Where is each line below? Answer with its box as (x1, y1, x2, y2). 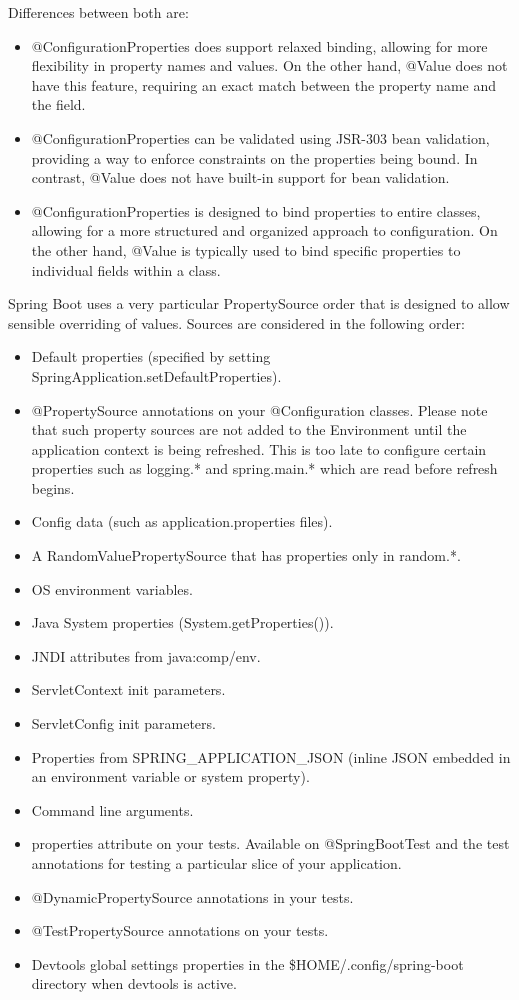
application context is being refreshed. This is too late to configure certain (31, 438, 487, 459)
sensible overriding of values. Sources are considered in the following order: (8, 312, 465, 333)
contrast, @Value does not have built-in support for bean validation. (31, 167, 450, 188)
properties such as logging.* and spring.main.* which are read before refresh (31, 458, 498, 479)
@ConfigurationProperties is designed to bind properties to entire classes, (31, 200, 481, 221)
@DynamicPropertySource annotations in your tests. (31, 886, 354, 907)
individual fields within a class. (31, 259, 221, 280)
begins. (31, 477, 75, 498)
